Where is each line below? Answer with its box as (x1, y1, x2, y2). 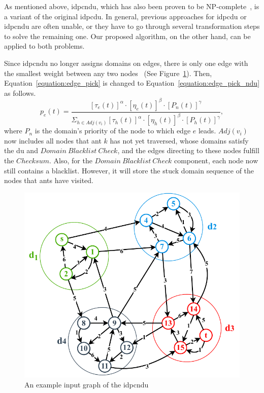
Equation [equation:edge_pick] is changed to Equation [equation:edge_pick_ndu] (4, 78, 260, 88)
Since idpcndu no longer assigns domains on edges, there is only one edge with (4, 57, 248, 68)
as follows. (4, 87, 36, 98)
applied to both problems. (4, 41, 85, 51)
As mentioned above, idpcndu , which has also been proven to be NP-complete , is (4, 1, 259, 11)
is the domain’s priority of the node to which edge (35, 125, 191, 136)
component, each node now (174, 155, 258, 165)
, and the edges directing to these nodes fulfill (117, 145, 259, 156)
